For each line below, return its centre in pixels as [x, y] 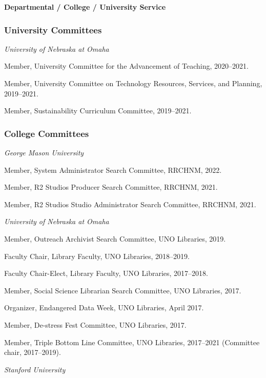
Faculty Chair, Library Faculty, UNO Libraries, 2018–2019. [97, 256]
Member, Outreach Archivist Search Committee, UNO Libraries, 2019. [115, 238]
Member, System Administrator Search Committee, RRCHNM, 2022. [113, 170]
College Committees [47, 133]
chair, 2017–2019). [33, 352]
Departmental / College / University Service [85, 7]
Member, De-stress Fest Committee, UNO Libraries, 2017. [95, 324]
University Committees [53, 29]
